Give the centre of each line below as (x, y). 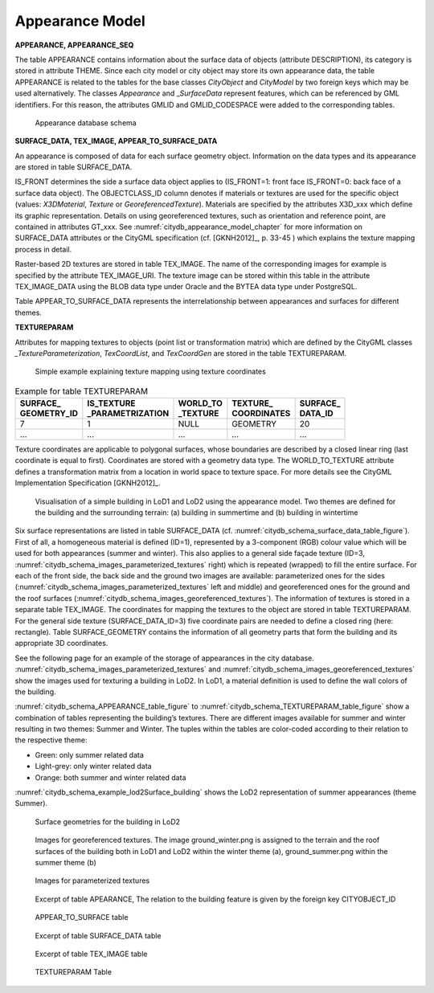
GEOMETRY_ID (49, 414)
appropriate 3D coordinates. (61, 644)
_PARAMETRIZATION (128, 414)
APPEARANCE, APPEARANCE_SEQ (74, 45)
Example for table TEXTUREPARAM (82, 391)
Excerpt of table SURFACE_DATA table (98, 935)
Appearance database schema (86, 123)
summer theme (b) (66, 862)
